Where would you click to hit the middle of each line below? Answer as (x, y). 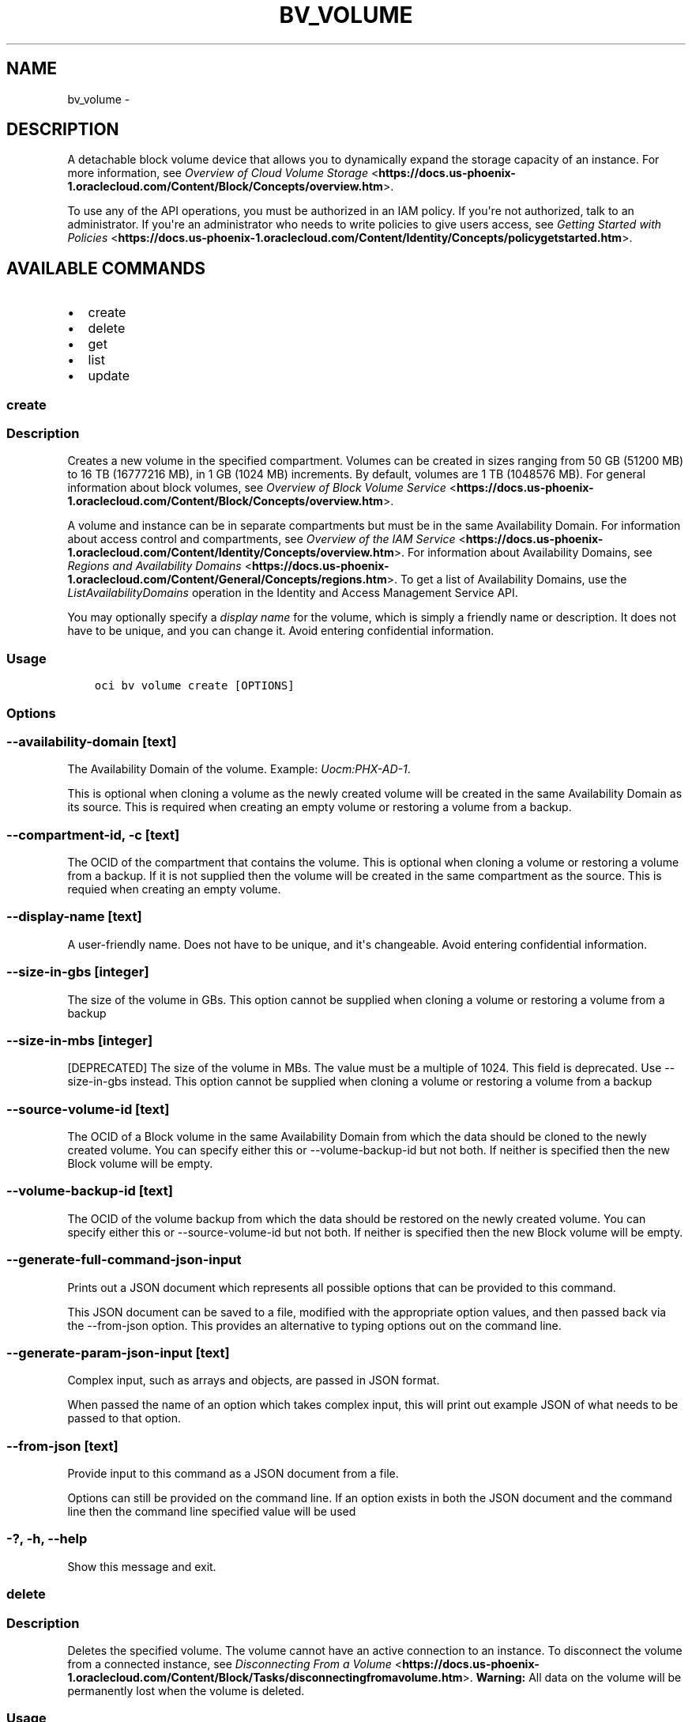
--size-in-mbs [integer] (80, 1040)
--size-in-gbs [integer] (78, 972)
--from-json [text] (62, 1446)
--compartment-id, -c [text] (93, 835)
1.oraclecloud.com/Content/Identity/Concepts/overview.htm (231, 553)
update (109, 376)
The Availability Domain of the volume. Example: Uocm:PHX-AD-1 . (239, 769)
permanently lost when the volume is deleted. (186, 1690)
